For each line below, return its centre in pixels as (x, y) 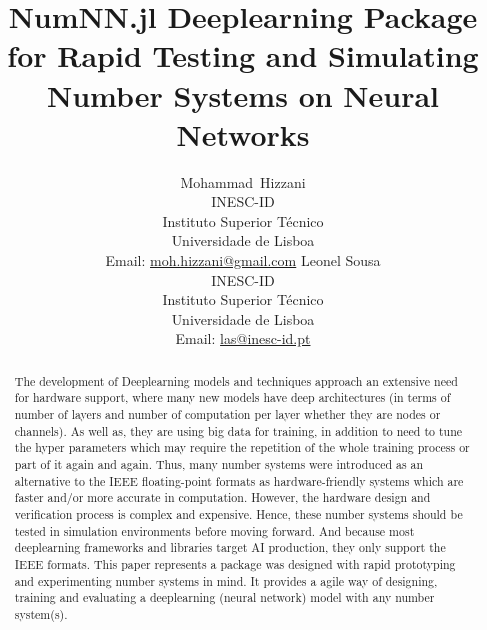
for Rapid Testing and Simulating (243, 55)
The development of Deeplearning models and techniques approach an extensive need (236, 380)
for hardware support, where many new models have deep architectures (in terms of (232, 397)
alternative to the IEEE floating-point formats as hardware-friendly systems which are (239, 480)
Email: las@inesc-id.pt (243, 338)
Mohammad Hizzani (243, 181)
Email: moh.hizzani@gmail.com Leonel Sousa (243, 260)
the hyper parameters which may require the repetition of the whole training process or (242, 447)
